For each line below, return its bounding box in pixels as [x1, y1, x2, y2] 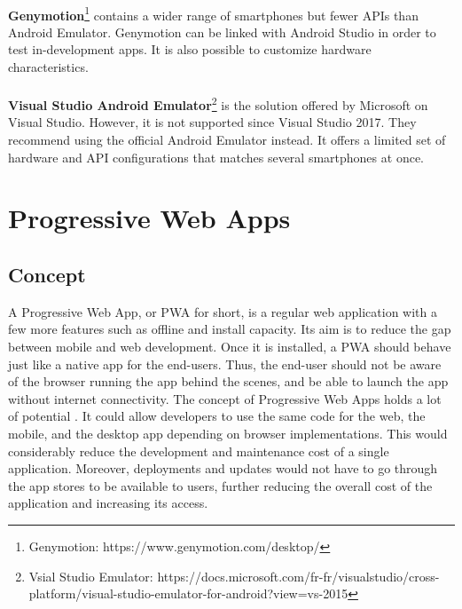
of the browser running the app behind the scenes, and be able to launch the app [8, 372, 449, 391]
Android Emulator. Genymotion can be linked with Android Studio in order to [8, 22, 436, 41]
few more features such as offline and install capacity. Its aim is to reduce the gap [8, 320, 451, 338]
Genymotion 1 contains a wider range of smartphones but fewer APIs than [8, 3, 419, 24]
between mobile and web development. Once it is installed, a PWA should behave [8, 337, 451, 356]
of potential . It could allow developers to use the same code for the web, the [8, 407, 426, 425]
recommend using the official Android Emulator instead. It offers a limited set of [8, 130, 446, 149]
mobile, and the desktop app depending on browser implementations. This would [8, 423, 448, 442]
